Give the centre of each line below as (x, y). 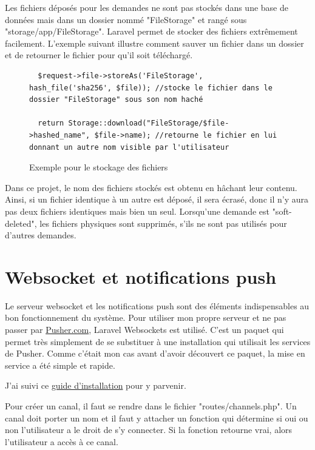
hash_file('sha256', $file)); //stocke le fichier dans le (151, 88)
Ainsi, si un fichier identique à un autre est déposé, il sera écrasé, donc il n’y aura (157, 199)
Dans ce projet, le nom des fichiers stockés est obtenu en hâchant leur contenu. (151, 187)
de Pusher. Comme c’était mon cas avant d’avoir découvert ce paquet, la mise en (155, 353)
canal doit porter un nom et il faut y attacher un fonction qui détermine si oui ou (157, 418)
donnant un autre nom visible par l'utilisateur (129, 147)
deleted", (21, 223)
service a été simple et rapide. (60, 365)
